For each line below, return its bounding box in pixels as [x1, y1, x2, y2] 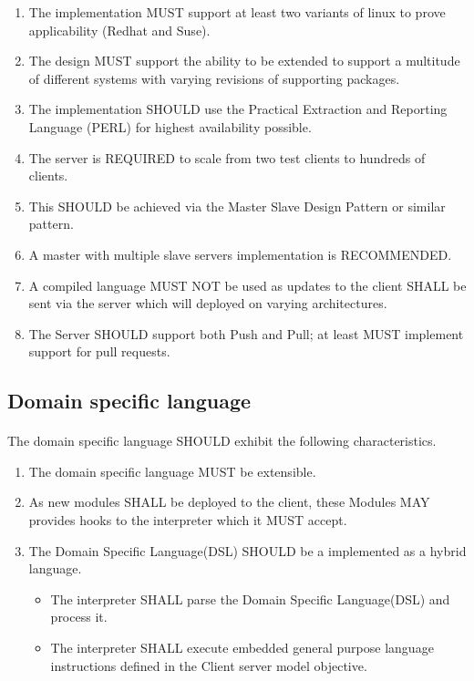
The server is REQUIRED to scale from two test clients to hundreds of [28, 148, 426, 167]
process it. [50, 607, 108, 626]
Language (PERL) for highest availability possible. [28, 117, 312, 136]
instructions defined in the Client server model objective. [50, 655, 367, 675]
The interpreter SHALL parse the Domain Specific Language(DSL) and [50, 589, 450, 608]
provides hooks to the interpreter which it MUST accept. [28, 511, 347, 530]
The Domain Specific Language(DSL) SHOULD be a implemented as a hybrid [28, 541, 467, 560]
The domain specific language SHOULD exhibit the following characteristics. [7, 431, 437, 450]
